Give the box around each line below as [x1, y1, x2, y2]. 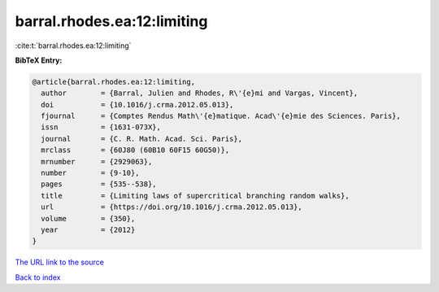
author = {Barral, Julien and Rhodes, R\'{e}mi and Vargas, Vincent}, [41, 89, 359, 98]
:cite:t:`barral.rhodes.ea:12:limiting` [15, 41, 132, 50]
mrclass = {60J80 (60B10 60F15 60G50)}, [41, 146, 230, 155]
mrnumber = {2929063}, [41, 157, 153, 166]
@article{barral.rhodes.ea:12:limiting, [32, 77, 195, 86]
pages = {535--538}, [41, 180, 158, 189]
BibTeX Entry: [15, 55, 63, 65]
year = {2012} [41, 225, 136, 234]
